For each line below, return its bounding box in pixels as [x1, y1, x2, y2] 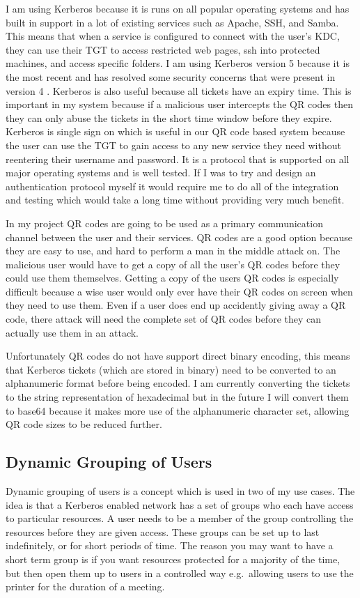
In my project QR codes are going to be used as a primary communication [6, 215, 323, 230]
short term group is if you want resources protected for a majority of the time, [6, 551, 341, 566]
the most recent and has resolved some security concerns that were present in [6, 69, 336, 84]
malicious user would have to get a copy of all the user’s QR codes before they [6, 256, 341, 271]
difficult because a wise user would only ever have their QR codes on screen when [6, 284, 353, 298]
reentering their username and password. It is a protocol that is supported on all [6, 151, 350, 166]
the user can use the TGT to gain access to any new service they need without [6, 137, 341, 152]
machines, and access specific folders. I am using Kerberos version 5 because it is [6, 56, 350, 70]
